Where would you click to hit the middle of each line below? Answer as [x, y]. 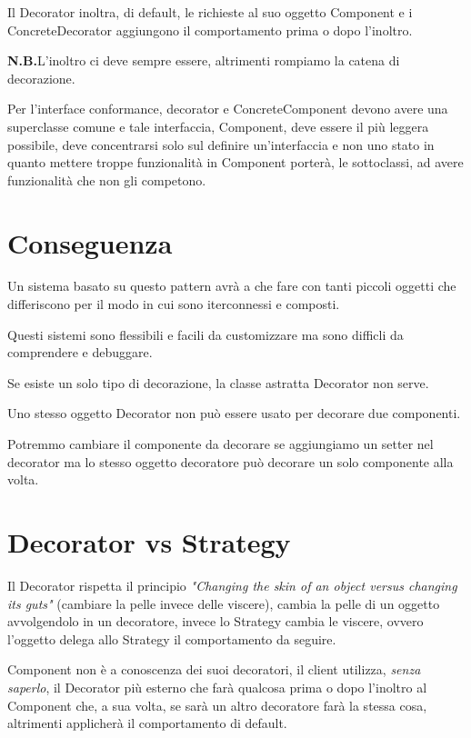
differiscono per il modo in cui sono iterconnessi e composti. [174, 304]
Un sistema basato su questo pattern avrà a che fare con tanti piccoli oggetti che [232, 286]
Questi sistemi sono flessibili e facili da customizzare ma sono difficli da [205, 334]
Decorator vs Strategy [149, 542]
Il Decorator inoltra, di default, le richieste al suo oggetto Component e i [210, 12]
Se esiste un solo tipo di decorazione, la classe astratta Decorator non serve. [218, 382]
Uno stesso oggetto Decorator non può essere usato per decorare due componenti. [234, 413]
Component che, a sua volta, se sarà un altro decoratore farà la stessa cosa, [217, 705]
